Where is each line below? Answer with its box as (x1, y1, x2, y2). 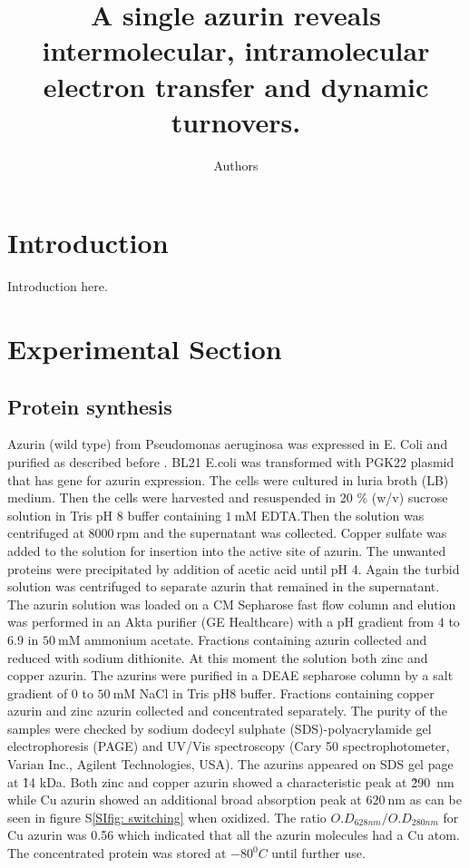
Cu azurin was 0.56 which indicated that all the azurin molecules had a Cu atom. (7, 825, 460, 844)
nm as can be (387, 790, 462, 809)
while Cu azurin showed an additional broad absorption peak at (7, 790, 362, 809)
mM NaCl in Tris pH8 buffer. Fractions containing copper (112, 683, 435, 702)
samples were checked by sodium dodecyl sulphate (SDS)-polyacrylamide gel (7, 718, 432, 737)
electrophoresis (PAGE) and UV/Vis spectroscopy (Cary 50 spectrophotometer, (7, 736, 450, 756)
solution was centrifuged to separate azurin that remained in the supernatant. (7, 577, 440, 596)
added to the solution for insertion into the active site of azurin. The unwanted (7, 541, 446, 560)
